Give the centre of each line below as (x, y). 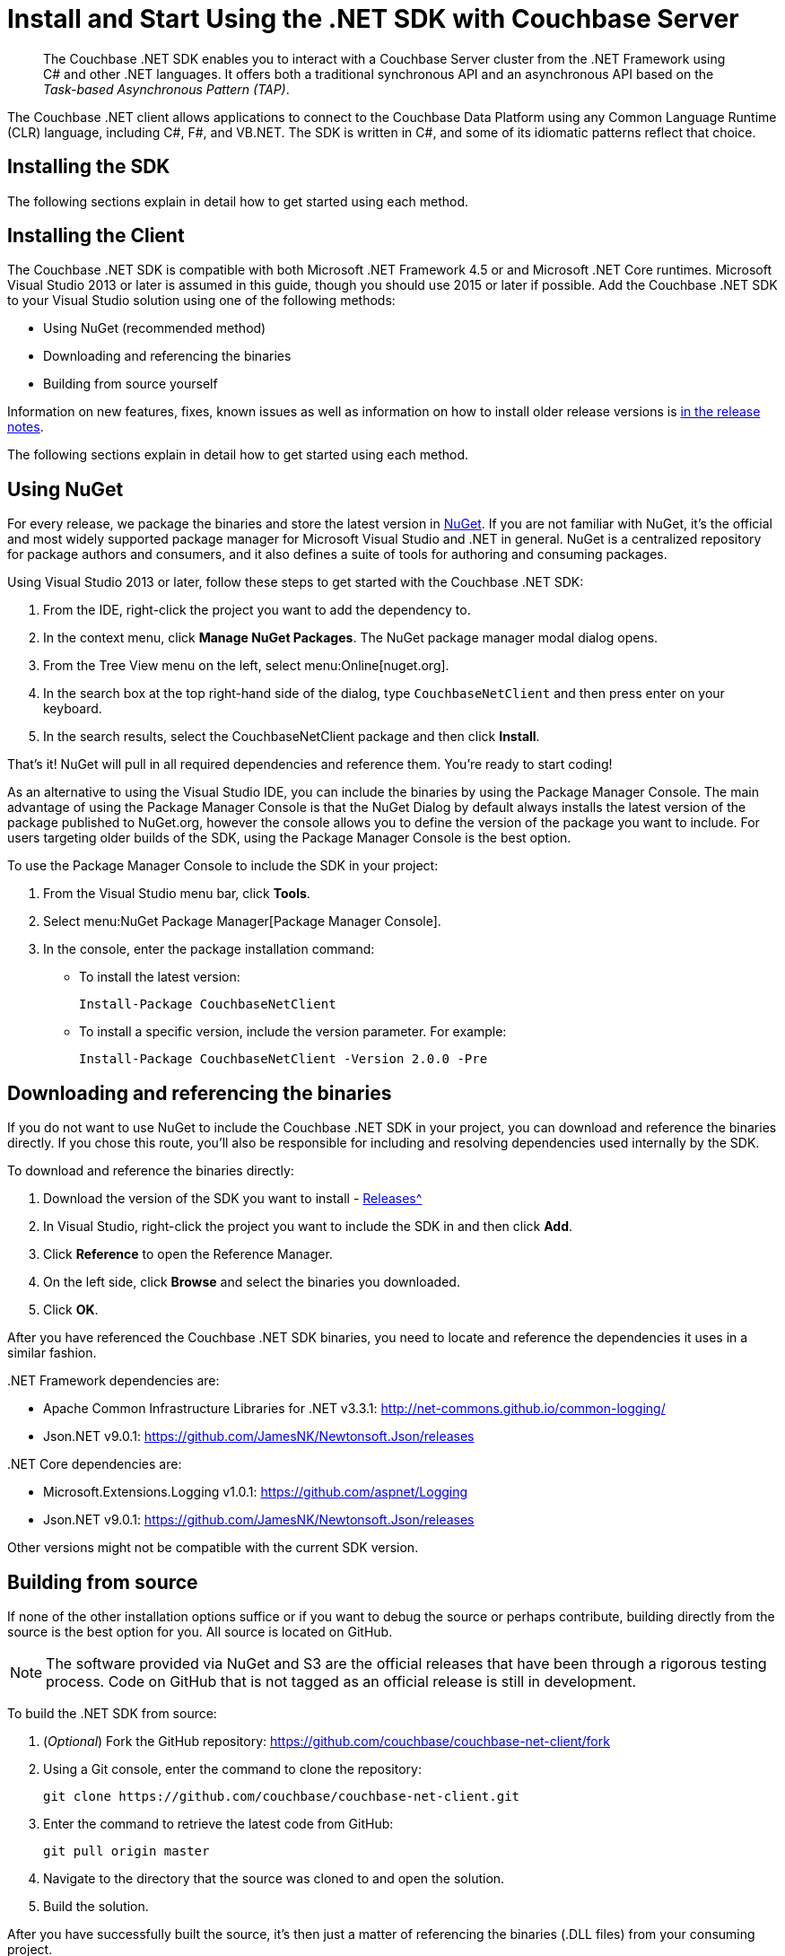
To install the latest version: (160, 977)
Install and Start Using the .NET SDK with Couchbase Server (373, 19)
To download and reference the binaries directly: (151, 1171)
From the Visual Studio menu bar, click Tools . (177, 894)
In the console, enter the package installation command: (209, 949)
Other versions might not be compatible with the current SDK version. (213, 1548)
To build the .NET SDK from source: (112, 1713)
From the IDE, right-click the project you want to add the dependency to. (257, 610)
